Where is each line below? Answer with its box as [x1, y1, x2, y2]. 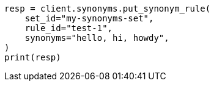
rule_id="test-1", [24, 23, 113, 33]
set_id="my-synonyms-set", [24, 13, 154, 23]
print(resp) [4, 52, 61, 62]
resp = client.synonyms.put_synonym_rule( [4, 4, 211, 13]
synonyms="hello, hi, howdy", [24, 33, 169, 43]
